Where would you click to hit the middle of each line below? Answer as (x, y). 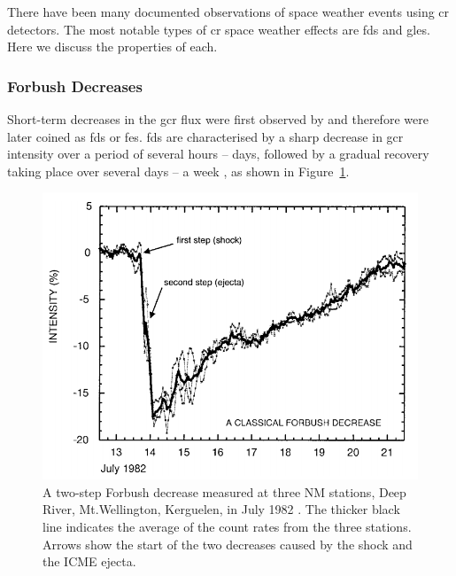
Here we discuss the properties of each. (112, 47)
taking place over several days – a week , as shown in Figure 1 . (178, 171)
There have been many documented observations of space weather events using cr (228, 12)
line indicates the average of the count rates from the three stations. (227, 527)
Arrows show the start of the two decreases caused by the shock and (228, 544)
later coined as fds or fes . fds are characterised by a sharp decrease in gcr (205, 136)
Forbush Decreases (75, 86)
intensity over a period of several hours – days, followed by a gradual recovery (218, 154)
